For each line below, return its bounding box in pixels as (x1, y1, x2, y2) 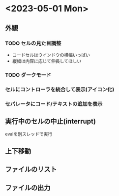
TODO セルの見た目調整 (5, 40, 61, 47)
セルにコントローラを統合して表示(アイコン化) (5, 86, 115, 93)
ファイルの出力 (5, 183, 51, 192)
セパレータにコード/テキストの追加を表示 (5, 100, 103, 107)
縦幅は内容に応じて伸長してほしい (12, 58, 82, 64)
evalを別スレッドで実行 (5, 131, 53, 137)
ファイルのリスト (5, 165, 57, 174)
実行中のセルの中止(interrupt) (5, 117, 96, 126)
